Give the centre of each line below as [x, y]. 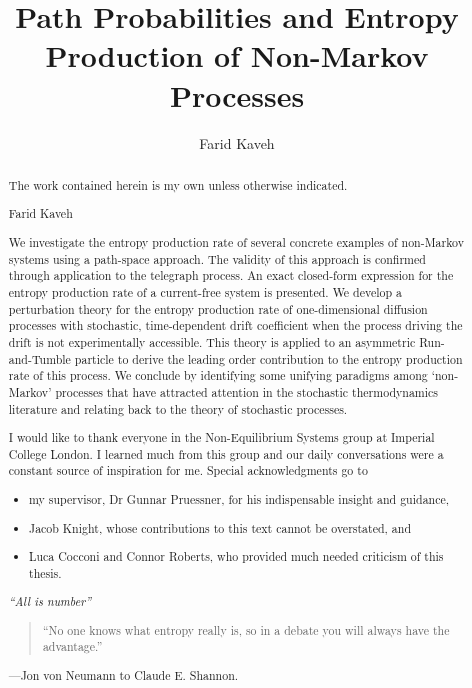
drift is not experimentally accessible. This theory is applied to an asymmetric [212, 341]
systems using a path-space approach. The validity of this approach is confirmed [217, 258]
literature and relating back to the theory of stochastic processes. [178, 408]
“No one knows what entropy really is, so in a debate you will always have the [246, 629]
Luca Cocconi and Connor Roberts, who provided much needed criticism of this [236, 556]
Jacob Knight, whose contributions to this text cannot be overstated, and [220, 527]
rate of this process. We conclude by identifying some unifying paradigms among [218, 375]
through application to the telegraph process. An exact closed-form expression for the [231, 275]
